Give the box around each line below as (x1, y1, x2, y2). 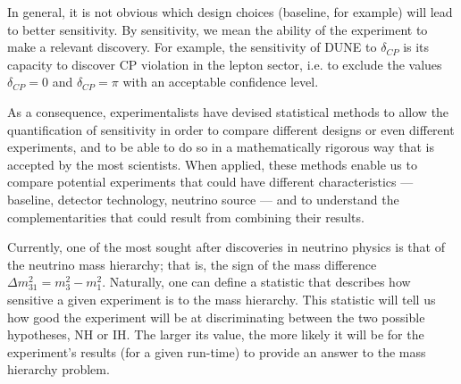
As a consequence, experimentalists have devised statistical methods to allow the (7, 102, 449, 121)
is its (403, 38, 430, 56)
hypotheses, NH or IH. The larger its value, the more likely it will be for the (7, 325, 424, 344)
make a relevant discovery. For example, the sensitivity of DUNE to (7, 38, 377, 56)
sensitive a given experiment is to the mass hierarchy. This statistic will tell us (7, 289, 436, 308)
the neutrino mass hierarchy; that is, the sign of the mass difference (7, 255, 377, 273)
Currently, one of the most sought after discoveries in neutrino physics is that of (7, 238, 445, 256)
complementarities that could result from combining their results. (7, 207, 365, 226)
